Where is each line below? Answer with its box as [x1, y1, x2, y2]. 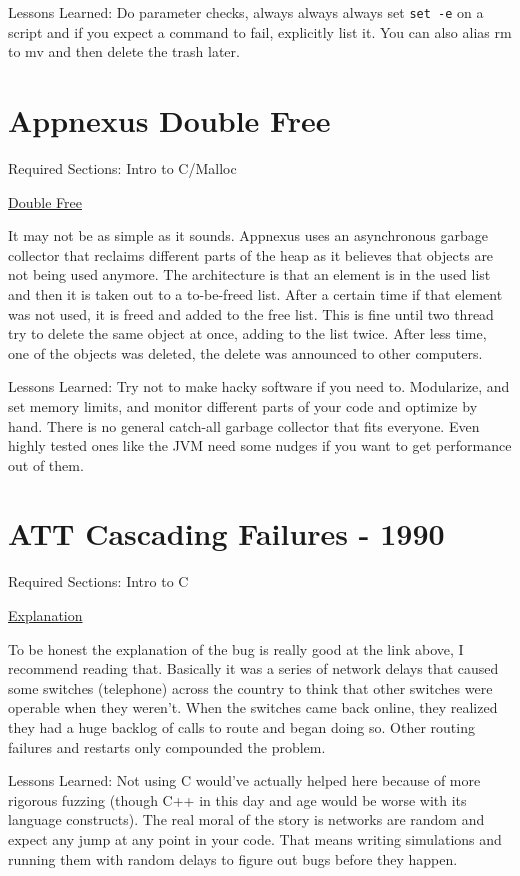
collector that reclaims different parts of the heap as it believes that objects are [8, 244, 494, 265]
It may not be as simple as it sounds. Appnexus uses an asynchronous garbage [8, 225, 488, 246]
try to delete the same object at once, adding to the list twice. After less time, [8, 323, 487, 344]
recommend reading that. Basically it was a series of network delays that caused [8, 658, 499, 679]
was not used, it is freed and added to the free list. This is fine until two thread [8, 303, 494, 324]
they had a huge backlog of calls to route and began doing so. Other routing [8, 716, 475, 737]
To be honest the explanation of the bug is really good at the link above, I [8, 638, 464, 659]
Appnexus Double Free [8, 100, 331, 141]
